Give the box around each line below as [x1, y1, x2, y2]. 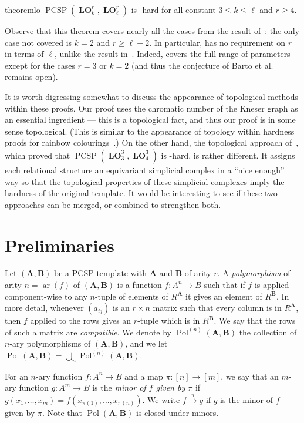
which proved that [5, 149, 70, 161]
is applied [254, 278, 289, 291]
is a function [117, 278, 162, 291]
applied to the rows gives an [30, 314, 131, 327]
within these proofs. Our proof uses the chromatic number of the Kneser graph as [5, 102, 298, 114]
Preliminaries [5, 233, 114, 257]
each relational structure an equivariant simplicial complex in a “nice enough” [5, 163, 285, 176]
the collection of [239, 325, 297, 338]
